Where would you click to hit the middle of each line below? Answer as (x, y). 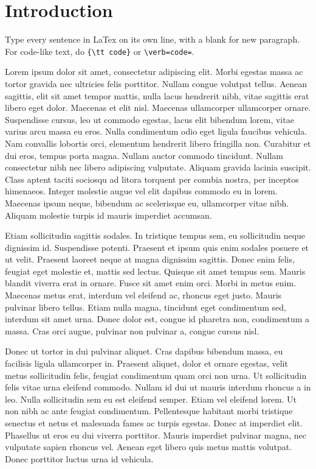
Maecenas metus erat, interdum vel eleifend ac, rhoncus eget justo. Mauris (143, 295)
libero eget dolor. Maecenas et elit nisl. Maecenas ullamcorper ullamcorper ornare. (158, 108)
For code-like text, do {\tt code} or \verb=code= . (100, 51)
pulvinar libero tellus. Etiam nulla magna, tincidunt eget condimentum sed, (146, 307)
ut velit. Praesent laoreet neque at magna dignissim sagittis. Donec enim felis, (150, 259)
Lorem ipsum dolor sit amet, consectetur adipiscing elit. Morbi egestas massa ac (154, 72)
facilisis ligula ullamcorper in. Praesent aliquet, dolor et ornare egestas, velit (146, 363)
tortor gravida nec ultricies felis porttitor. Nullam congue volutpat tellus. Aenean (156, 83)
